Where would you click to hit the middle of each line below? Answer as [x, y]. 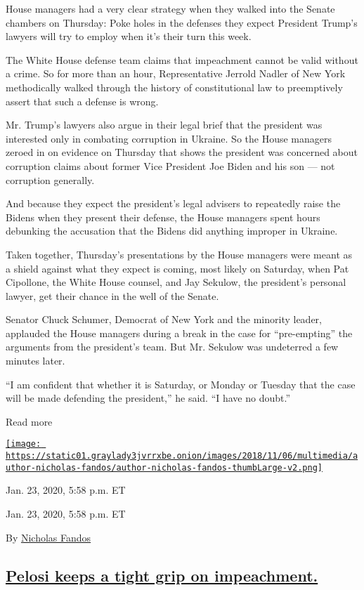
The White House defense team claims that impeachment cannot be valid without [182, 59]
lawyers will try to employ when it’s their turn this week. [129, 36]
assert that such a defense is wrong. [82, 101]
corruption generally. [50, 179]
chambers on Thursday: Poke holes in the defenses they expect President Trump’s [182, 22]
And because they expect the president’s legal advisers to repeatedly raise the [173, 203]
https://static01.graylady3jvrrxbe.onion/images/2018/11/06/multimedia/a [182, 456]
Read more [29, 421]
